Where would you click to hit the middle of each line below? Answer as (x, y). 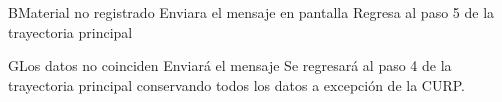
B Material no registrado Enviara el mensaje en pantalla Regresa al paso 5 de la (251, 12)
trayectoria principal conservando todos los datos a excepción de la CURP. (237, 84)
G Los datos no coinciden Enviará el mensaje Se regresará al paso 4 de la (230, 65)
